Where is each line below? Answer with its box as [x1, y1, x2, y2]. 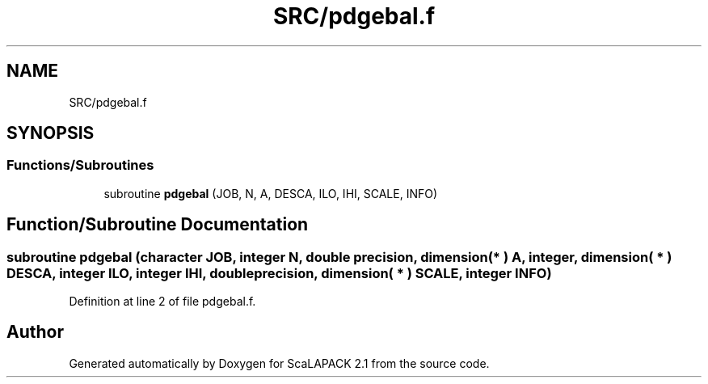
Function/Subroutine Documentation [6, 214, 309, 235]
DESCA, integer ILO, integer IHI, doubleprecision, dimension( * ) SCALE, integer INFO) [6, 264, 552, 281]
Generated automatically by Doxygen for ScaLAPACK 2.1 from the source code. [69, 356, 490, 370]
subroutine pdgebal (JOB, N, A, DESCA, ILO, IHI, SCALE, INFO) [103, 186, 438, 200]
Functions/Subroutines [6, 157, 154, 174]
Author [6, 322, 64, 343]
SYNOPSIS [6, 123, 95, 144]
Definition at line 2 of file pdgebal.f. [69, 294, 256, 309]
